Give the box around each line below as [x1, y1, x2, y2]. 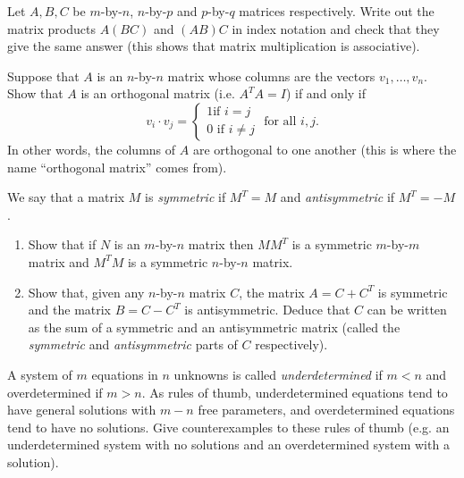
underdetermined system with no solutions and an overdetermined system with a [7, 435, 450, 454]
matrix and [28, 252, 89, 271]
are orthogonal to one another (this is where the [192, 139, 457, 158]
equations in [91, 365, 158, 383]
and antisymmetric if [280, 188, 395, 206]
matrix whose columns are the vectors [167, 66, 375, 85]
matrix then [188, 235, 254, 254]
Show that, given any [28, 282, 145, 301]
